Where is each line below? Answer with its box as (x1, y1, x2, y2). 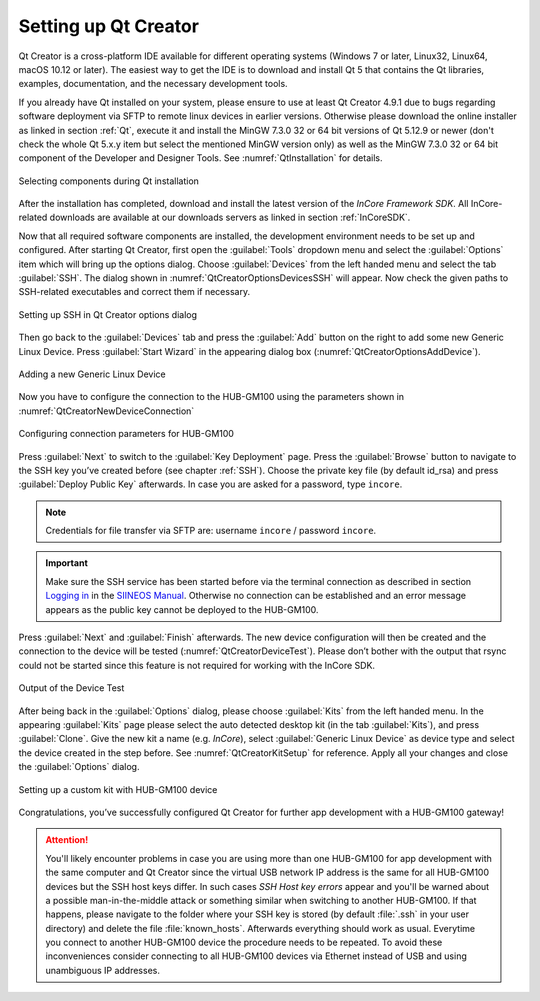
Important (45, 557, 89, 569)
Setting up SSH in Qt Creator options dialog (18, 308, 198, 320)
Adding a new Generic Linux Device (18, 368, 166, 380)
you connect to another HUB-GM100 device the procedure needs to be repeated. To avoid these (45, 936, 443, 949)
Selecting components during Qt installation (18, 175, 200, 187)
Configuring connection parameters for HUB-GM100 (18, 428, 235, 440)
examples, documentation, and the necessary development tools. (18, 78, 289, 90)
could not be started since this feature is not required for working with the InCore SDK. (18, 659, 375, 671)
